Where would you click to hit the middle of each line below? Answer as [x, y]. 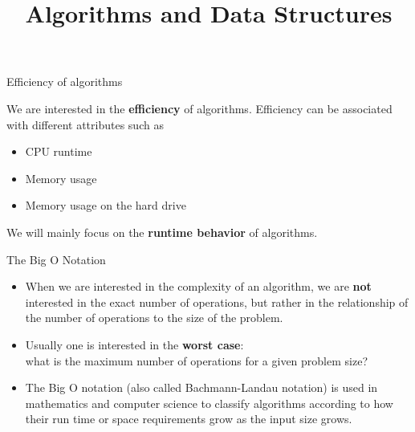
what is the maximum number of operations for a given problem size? [196, 360]
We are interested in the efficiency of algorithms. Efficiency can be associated [199, 108]
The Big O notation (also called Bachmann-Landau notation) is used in [201, 387]
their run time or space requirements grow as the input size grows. [189, 419]
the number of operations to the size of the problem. [154, 318]
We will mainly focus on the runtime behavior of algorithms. [162, 232]
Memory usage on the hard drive [106, 205]
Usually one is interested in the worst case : [134, 344]
